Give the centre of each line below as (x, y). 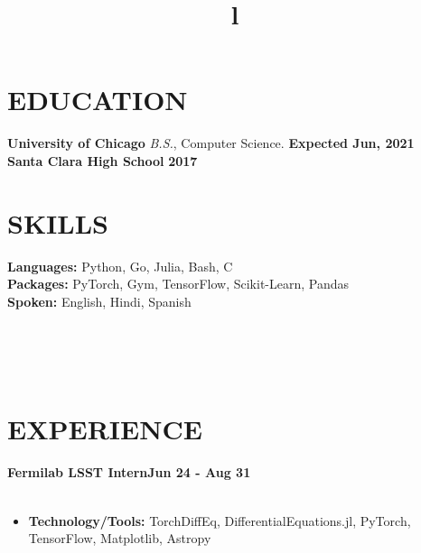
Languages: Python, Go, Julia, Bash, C (120, 266)
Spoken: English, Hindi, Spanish (99, 301)
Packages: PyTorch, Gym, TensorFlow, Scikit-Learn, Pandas (178, 284)
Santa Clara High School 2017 (103, 160)
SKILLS (58, 222)
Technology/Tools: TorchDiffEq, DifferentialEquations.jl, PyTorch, (220, 520)
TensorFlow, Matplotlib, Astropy (120, 538)
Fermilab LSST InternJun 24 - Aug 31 (129, 472)
